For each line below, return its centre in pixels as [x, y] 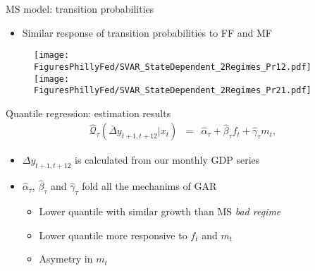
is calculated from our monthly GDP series [167, 160]
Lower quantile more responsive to [113, 235]
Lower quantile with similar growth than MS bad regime [160, 211]
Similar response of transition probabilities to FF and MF [147, 32]
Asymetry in [66, 259]
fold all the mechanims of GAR [149, 186]
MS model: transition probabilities [80, 8]
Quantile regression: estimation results [88, 113]
